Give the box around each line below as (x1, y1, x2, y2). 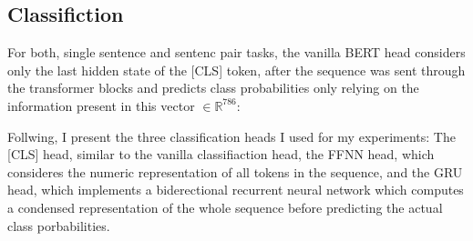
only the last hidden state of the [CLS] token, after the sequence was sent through (7, 60, 466, 79)
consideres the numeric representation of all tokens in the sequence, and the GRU (7, 162, 463, 181)
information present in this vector (7, 95, 195, 115)
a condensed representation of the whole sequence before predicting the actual (7, 197, 443, 216)
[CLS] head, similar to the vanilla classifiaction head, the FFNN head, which (7, 145, 435, 164)
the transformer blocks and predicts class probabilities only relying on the (7, 78, 419, 97)
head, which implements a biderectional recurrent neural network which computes (7, 180, 464, 199)
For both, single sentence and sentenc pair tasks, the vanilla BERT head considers (7, 43, 466, 62)
